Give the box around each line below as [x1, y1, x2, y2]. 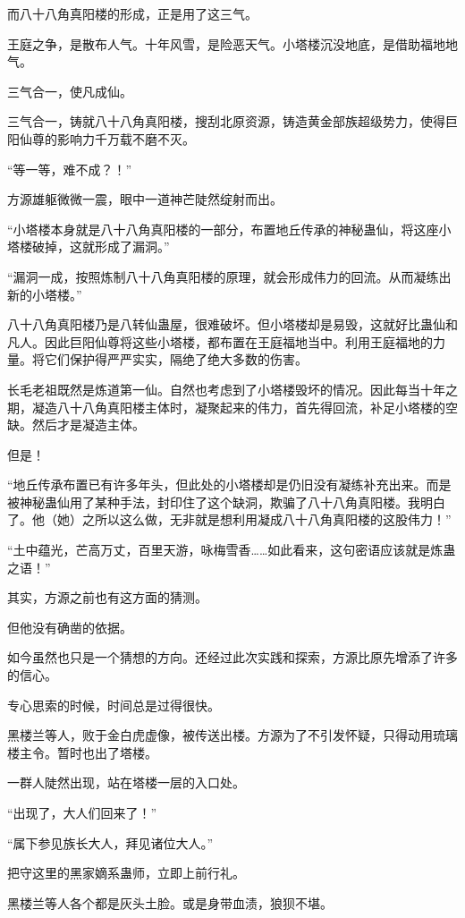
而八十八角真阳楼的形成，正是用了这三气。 [7, 4, 258, 22]
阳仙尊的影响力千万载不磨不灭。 [7, 129, 195, 148]
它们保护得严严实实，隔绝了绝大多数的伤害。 [44, 350, 308, 369]
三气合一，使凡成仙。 [7, 81, 132, 100]
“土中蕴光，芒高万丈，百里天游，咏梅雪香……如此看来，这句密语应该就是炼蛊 [7, 540, 456, 559]
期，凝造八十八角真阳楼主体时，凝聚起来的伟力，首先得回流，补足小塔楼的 [7, 397, 445, 416]
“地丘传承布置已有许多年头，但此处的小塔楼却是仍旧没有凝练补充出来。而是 [7, 475, 452, 494]
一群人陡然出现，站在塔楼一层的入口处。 [7, 773, 245, 792]
